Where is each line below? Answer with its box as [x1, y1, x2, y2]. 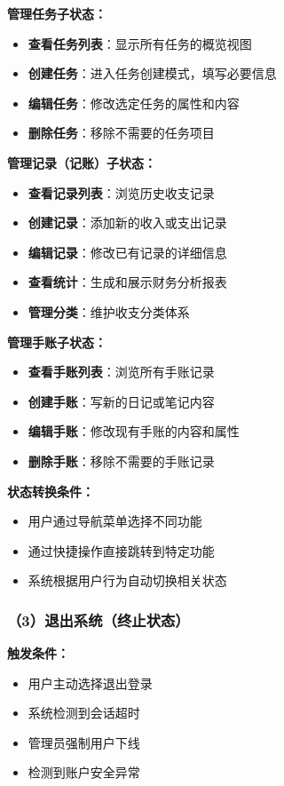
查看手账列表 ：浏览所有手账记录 [28, 362, 215, 381]
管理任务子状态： [7, 4, 106, 22]
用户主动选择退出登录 [28, 673, 153, 692]
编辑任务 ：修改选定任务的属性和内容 [28, 93, 240, 112]
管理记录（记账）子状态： [7, 153, 156, 171]
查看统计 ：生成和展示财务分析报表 [28, 273, 227, 291]
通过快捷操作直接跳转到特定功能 [28, 541, 215, 560]
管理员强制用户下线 [28, 733, 140, 751]
